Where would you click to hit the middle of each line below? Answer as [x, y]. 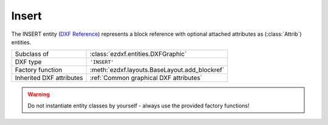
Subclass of [32, 54]
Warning [39, 95]
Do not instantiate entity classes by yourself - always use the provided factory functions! [138, 106]
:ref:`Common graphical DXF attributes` [146, 78]
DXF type [28, 62]
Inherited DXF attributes [49, 78]
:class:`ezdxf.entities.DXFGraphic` [138, 54]
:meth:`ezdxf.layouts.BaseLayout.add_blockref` [157, 70]
